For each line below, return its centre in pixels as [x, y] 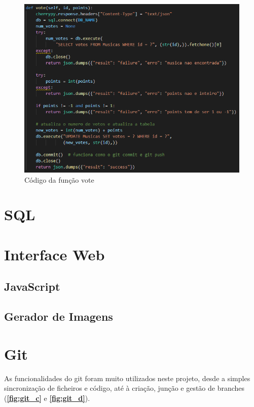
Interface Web [55, 254]
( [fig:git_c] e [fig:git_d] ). [47, 398]
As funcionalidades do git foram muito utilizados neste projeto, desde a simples [127, 378]
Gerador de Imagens [59, 316]
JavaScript [32, 286]
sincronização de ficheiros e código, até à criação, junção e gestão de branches [124, 388]
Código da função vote [59, 179]
